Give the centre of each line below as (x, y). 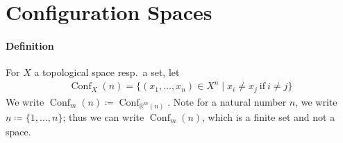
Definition (30, 45)
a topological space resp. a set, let (107, 72)
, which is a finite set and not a (269, 116)
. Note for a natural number (227, 101)
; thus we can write (103, 116)
